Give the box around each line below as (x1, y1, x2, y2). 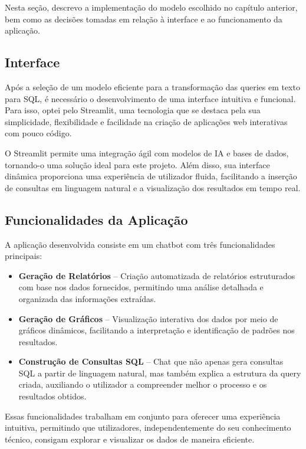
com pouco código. (5, 127, 72, 139)
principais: (5, 250, 42, 262)
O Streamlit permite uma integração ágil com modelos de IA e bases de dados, (5, 146, 289, 159)
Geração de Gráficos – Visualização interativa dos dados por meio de (18, 312, 278, 325)
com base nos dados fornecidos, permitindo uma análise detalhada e (18, 281, 264, 293)
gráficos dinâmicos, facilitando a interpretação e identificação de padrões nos (18, 324, 295, 336)
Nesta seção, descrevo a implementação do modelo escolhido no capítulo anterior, (5, 1, 298, 13)
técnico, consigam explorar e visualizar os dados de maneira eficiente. (5, 432, 255, 445)
